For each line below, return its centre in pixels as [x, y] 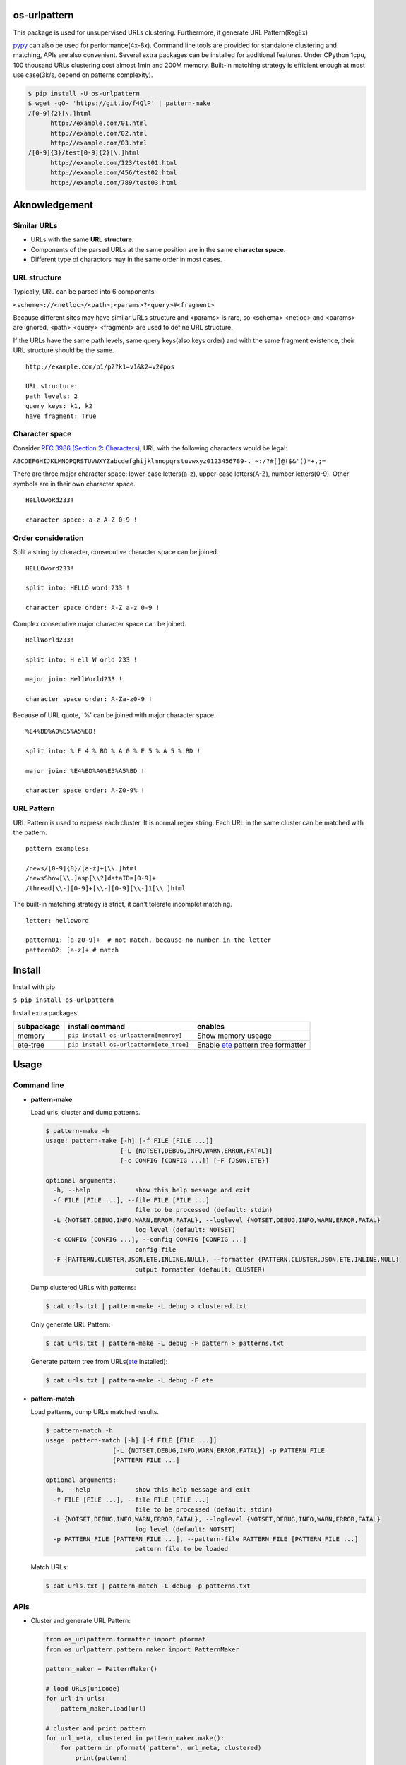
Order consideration [48, 538]
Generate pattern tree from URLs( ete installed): [99, 1362]
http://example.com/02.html [99, 133]
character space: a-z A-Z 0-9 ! [82, 520]
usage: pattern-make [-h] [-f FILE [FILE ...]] [129, 1141]
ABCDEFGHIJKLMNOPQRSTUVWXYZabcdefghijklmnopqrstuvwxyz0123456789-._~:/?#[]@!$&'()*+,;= [169, 461]
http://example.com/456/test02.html [114, 173]
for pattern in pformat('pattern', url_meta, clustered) [161, 1748]
